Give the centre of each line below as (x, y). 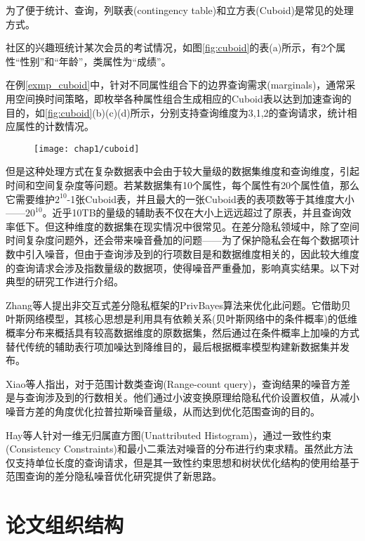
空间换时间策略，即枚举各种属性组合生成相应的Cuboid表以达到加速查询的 (183, 98)
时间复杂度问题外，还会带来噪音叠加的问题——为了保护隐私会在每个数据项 (178, 240)
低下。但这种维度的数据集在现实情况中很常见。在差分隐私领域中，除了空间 (187, 226)
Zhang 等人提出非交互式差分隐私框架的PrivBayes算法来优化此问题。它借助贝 (178, 305)
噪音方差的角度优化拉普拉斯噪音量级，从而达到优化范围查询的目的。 (163, 411)
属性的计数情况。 (54, 126)
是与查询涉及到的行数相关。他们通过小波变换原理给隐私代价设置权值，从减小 (182, 397)
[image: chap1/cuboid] (87, 149)
